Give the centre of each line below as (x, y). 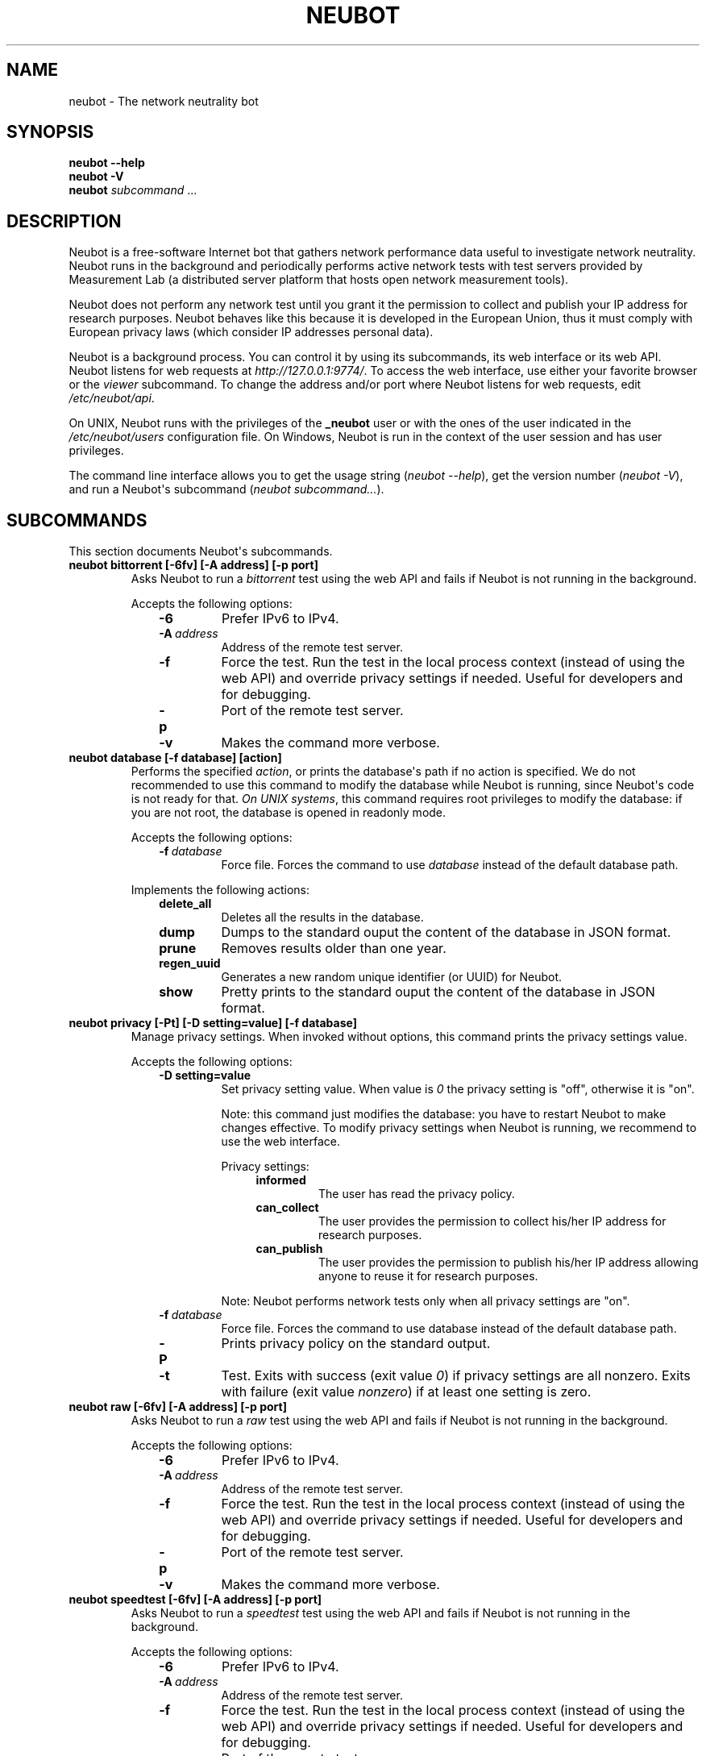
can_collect (287, 1208)
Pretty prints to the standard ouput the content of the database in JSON (438, 992)
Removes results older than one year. (334, 949)
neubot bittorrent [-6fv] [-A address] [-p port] (193, 565)
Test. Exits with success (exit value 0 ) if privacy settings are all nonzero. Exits (456, 1376)
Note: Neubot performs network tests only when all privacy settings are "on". (426, 1301)
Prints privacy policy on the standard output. (356, 1344)
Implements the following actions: (220, 890)
